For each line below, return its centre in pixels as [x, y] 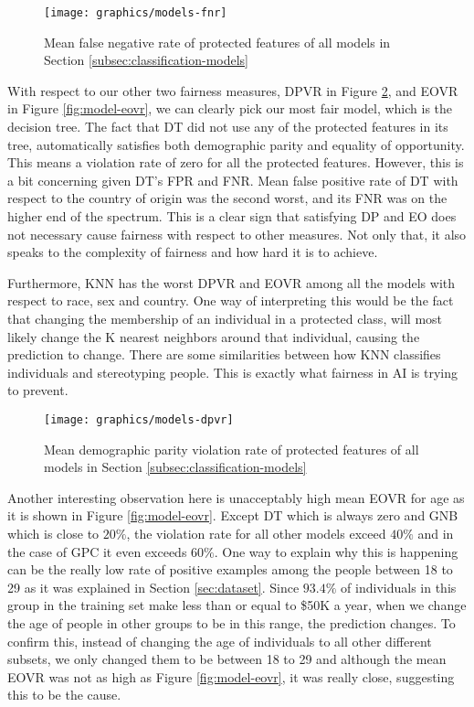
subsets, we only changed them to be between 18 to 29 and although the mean [227, 659]
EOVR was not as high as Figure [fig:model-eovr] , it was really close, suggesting [231, 676]
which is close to [53, 533]
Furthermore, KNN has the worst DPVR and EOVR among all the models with [231, 282]
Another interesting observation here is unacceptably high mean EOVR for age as [236, 497]
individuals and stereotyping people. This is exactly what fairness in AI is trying [233, 372]
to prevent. [38, 390]
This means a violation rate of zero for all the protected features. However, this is [236, 162]
